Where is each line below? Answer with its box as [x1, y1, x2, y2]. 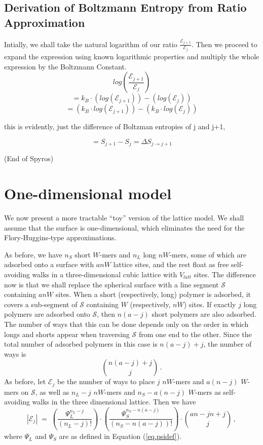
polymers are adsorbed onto [4, 309, 90, 319]
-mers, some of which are [169, 249, 247, 259]
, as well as [35, 386, 69, 397]
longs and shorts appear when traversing [4, 328, 130, 339]
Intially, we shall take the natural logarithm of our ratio [4, 39, 177, 49]
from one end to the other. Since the [138, 328, 252, 339]
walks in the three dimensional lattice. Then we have [32, 396, 196, 407]
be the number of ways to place [57, 376, 155, 387]
